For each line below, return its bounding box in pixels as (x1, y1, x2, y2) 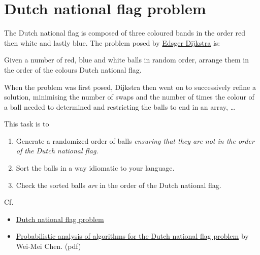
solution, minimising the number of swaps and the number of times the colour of (4, 91, 254, 102)
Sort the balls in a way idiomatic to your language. (16, 163, 175, 173)
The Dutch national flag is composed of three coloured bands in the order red (4, 27, 246, 38)
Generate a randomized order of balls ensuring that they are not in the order (16, 135, 254, 146)
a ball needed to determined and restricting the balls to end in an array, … (4, 101, 236, 112)
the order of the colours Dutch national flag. (4, 64, 142, 75)
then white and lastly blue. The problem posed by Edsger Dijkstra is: (4, 37, 220, 48)
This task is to (4, 118, 49, 129)
